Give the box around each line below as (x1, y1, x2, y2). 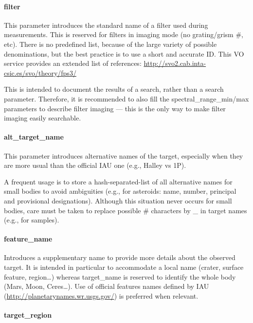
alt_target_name (4, 132, 64, 142)
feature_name (4, 234, 53, 244)
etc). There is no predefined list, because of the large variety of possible (4, 39, 217, 49)
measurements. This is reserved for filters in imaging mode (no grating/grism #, (4, 29, 243, 40)
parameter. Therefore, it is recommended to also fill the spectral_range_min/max (4, 93, 249, 103)
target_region (4, 310, 52, 320)
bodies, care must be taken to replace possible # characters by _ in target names (4, 205, 247, 215)
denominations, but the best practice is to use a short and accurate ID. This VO (4, 48, 244, 59)
